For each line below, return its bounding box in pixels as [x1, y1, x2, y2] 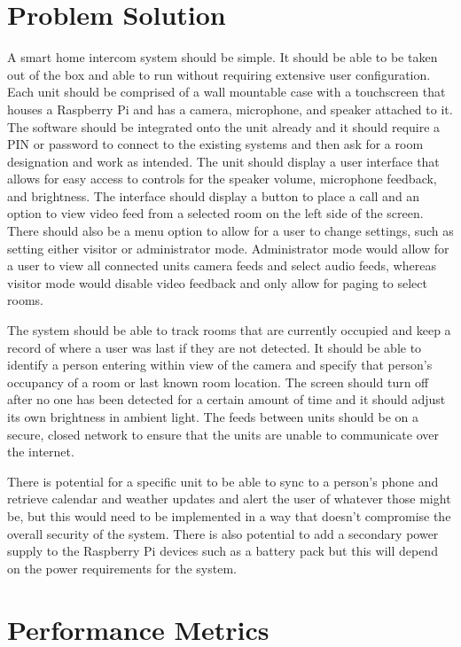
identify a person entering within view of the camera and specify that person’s [7, 355, 433, 374]
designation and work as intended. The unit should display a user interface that [7, 152, 440, 170]
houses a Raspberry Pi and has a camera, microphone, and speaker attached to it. [7, 99, 453, 118]
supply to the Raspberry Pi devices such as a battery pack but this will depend [7, 542, 438, 560]
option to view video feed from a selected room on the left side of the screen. [7, 204, 424, 222]
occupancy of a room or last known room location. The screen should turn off [7, 372, 429, 391]
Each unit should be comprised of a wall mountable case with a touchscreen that [7, 82, 446, 101]
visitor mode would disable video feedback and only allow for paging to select [7, 273, 427, 292]
